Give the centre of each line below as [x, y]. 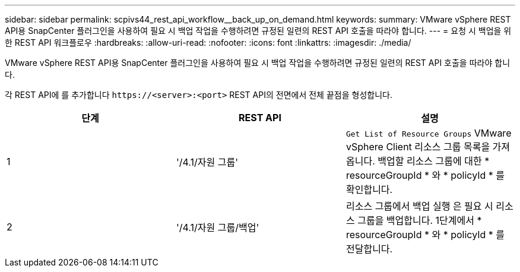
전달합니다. [369, 249]
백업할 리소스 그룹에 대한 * [434, 161]
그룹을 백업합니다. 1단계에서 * [420, 220]
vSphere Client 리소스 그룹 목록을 [418, 147]
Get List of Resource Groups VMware [429, 133]
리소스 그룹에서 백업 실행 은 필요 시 [419, 206]
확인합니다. [369, 189]
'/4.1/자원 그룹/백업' [218, 227]
